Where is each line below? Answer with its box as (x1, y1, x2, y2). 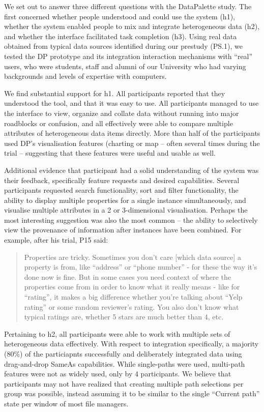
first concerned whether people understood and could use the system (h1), (4, 11, 235, 21)
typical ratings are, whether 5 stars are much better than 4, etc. (24, 311, 224, 322)
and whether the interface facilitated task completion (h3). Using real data (4, 31, 237, 41)
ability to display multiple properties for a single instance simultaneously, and (4, 194, 246, 205)
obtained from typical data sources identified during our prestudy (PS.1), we (4, 41, 243, 51)
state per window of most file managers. (4, 398, 129, 408)
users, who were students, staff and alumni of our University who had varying (4, 61, 246, 71)
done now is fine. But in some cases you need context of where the (24, 271, 231, 282)
